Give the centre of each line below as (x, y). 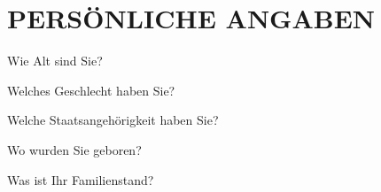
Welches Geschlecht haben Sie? (91, 90)
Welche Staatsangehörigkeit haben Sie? (113, 120)
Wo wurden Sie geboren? (74, 149)
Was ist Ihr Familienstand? (81, 179)
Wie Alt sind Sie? (55, 61)
